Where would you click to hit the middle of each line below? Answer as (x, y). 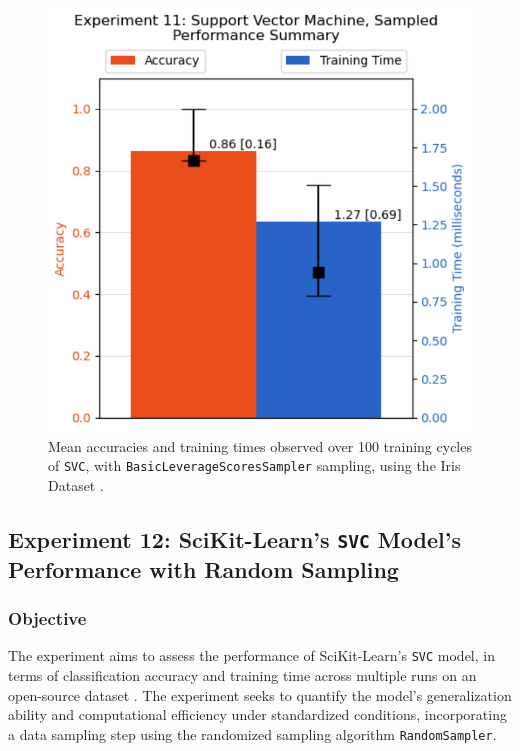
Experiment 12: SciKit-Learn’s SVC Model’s (234, 538)
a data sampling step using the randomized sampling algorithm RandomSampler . (252, 733)
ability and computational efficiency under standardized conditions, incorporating (257, 714)
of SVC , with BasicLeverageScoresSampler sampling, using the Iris (254, 465)
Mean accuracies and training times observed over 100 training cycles (260, 445)
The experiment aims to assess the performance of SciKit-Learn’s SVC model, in (251, 655)
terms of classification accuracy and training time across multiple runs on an (242, 675)
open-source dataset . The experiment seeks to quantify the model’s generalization (260, 694)
